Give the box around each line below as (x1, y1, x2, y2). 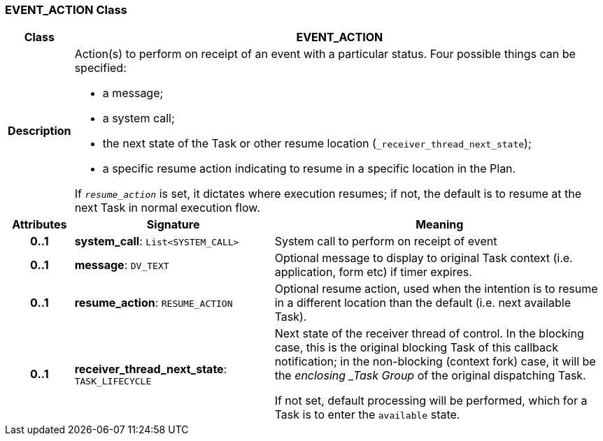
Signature (146, 217, 200, 232)
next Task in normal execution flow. (74, 201, 260, 215)
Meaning (416, 217, 464, 232)
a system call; (102, 111, 175, 126)
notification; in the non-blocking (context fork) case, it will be (274, 354, 596, 369)
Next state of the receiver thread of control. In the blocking (274, 326, 584, 341)
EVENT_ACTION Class (5, 3, 127, 17)
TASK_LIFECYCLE (74, 375, 152, 386)
